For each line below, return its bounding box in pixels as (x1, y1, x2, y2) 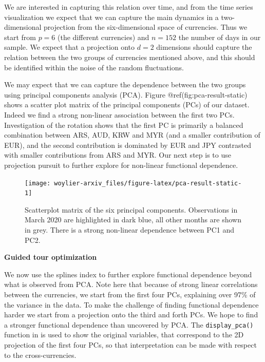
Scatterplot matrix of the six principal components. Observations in (25, 204, 238, 215)
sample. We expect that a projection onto (4, 42, 135, 52)
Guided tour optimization (4, 252, 97, 262)
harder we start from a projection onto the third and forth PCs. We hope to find (4, 309, 258, 320)
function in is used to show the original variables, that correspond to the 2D (4, 329, 244, 340)
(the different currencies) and (58, 31, 149, 42)
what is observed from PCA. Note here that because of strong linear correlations (4, 279, 258, 290)
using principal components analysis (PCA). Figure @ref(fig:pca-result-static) (4, 89, 248, 100)
